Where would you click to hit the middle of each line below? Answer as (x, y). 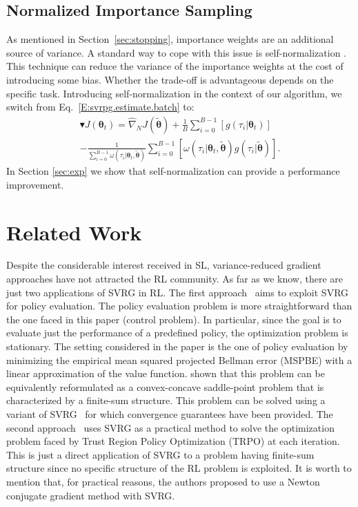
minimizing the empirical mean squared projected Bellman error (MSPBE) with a (179, 360)
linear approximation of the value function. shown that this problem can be (166, 373)
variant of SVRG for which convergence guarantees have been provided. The (170, 413)
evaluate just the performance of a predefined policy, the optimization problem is (177, 333)
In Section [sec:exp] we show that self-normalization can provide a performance (173, 171)
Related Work (74, 232)
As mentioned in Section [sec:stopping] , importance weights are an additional (170, 39)
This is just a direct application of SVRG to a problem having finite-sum (160, 454)
